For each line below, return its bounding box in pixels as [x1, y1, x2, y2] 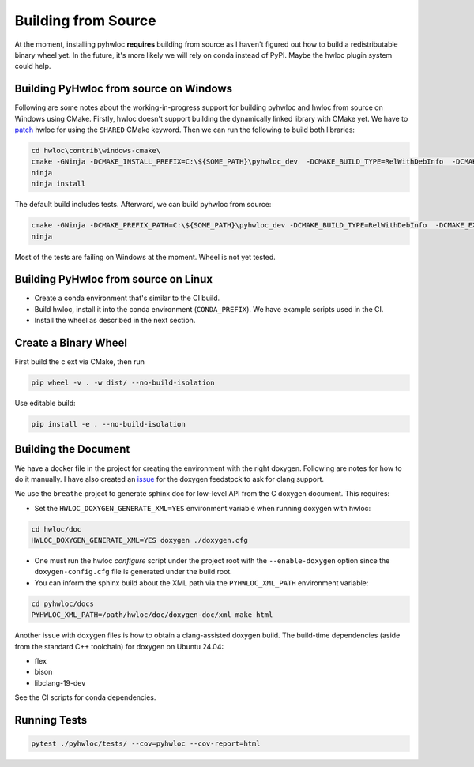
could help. [14, 62, 51, 71]
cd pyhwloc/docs [31, 599, 95, 608]
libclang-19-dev [34, 678, 86, 687]
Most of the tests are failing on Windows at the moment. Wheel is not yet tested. [14, 252, 276, 261]
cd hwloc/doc [31, 524, 82, 533]
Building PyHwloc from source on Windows [14, 82, 233, 96]
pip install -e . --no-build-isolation [31, 419, 186, 429]
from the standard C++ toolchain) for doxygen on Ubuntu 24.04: [14, 641, 224, 651]
